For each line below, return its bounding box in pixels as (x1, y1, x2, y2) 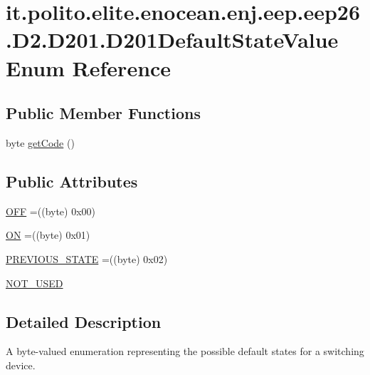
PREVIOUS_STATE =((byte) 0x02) (6, 251, 168, 266)
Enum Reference (6, 53, 171, 82)
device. (6, 357, 36, 372)
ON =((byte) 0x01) (6, 227, 90, 242)
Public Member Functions (6, 102, 201, 124)
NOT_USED (6, 275, 63, 290)
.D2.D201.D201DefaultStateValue (6, 25, 339, 54)
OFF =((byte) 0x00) (6, 203, 96, 218)
